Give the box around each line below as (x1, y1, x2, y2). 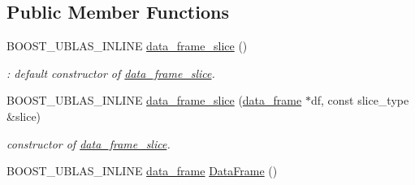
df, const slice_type (310, 92, 409, 109)
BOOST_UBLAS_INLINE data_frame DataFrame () (6, 162, 278, 179)
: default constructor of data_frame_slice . (6, 64, 215, 81)
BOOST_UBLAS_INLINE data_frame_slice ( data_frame (6, 92, 302, 109)
